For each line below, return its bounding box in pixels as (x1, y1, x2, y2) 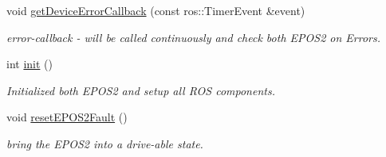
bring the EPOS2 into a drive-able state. (6, 135, 203, 151)
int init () (6, 56, 53, 72)
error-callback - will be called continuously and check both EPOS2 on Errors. (6, 29, 381, 45)
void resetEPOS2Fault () (6, 109, 128, 125)
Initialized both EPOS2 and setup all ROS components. (6, 82, 275, 98)
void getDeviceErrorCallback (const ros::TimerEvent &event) (6, 2, 305, 18)
